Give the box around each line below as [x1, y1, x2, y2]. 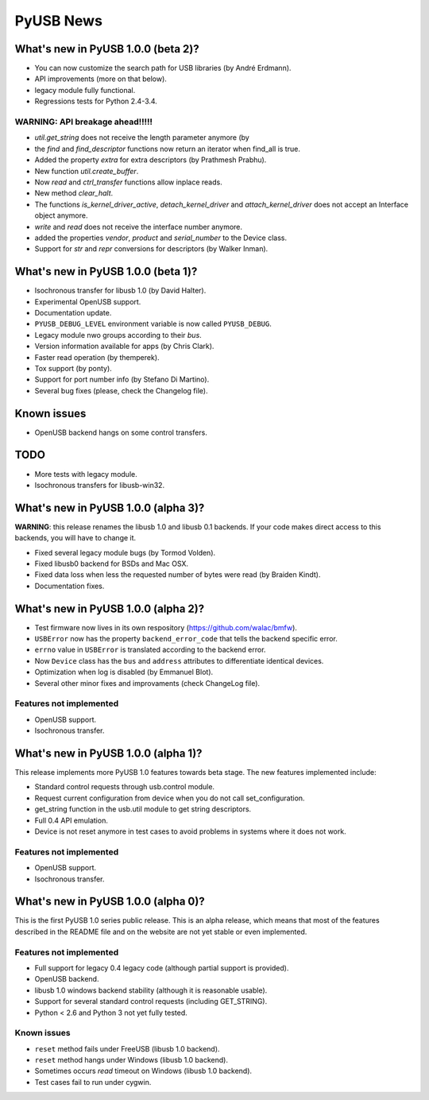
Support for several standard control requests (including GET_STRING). [34, 997, 268, 1006]
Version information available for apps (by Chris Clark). [34, 342, 214, 351]
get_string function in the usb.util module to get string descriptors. [34, 804, 252, 814]
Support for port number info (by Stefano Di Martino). [34, 374, 210, 385]
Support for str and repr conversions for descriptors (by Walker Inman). [34, 244, 269, 254]
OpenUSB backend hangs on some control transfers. [34, 428, 208, 437]
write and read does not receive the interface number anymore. [34, 222, 242, 231]
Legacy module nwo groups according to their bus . [34, 330, 202, 339]
